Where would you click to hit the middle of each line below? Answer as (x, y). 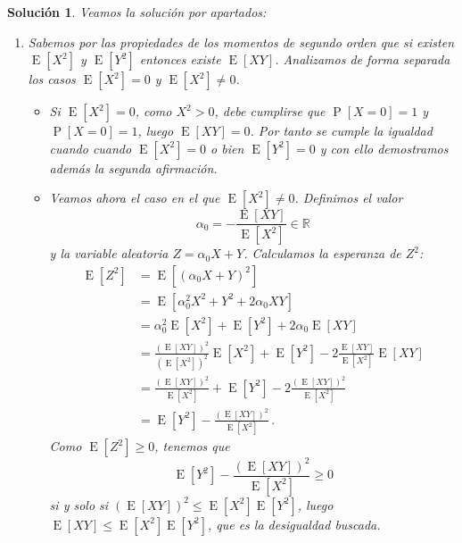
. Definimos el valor (349, 198)
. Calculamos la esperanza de (322, 253)
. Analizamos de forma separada (363, 59)
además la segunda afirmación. (133, 167)
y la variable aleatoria (109, 253)
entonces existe (180, 59)
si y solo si (79, 504)
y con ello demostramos (384, 148)
